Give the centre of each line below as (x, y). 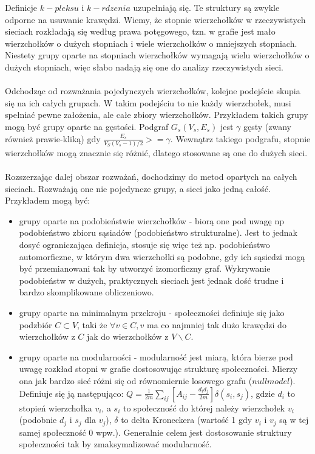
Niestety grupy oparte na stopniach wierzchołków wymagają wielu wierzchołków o (157, 55)
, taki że (92, 324)
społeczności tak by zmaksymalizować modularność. (115, 444)
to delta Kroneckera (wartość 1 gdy (187, 420)
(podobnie (38, 420)
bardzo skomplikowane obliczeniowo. (86, 292)
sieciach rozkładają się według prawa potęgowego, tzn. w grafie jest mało (140, 31)
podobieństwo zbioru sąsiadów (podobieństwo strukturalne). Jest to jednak (158, 232)
